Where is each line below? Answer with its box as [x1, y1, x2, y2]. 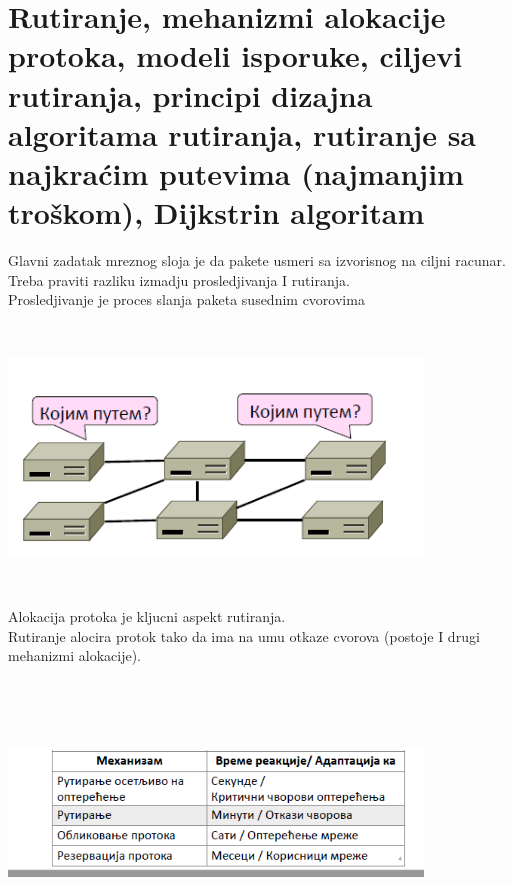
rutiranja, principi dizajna [8, 74, 373, 115]
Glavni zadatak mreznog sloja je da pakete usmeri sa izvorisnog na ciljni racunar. [8, 250, 506, 271]
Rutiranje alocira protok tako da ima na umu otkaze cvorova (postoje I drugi [8, 625, 480, 646]
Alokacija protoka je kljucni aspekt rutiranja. [8, 606, 286, 626]
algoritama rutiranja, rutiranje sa [8, 113, 477, 154]
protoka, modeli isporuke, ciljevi [8, 35, 463, 76]
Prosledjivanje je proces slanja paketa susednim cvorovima [8, 289, 365, 310]
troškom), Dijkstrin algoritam [8, 192, 425, 233]
